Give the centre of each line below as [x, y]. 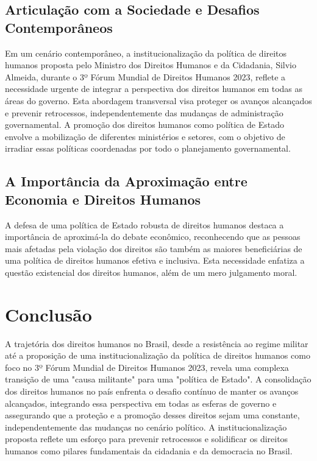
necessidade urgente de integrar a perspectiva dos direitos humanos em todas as [154, 89]
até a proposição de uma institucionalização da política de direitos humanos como [158, 355]
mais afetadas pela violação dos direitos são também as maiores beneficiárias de [154, 248]
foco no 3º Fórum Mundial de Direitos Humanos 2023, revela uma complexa [147, 367]
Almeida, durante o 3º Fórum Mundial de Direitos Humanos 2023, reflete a [145, 76]
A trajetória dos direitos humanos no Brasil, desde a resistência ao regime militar [157, 343]
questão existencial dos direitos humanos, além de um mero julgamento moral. [151, 272]
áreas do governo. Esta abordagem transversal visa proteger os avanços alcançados [158, 100]
